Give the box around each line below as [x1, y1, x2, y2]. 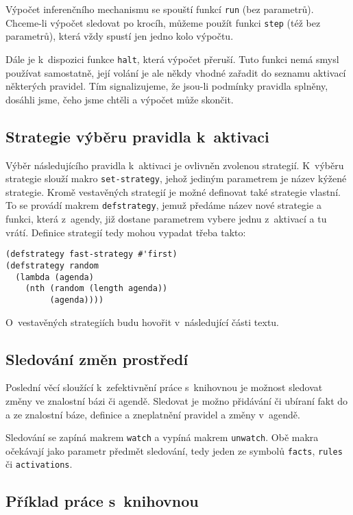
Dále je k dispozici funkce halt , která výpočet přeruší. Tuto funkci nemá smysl [5, 51, 339, 66]
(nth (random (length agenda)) [25, 284, 168, 294]
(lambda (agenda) [15, 272, 94, 282]
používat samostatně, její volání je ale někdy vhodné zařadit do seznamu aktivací [5, 65, 346, 79]
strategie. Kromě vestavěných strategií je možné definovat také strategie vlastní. [5, 184, 341, 199]
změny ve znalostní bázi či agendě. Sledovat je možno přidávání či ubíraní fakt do [5, 393, 348, 407]
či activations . [5, 457, 73, 471]
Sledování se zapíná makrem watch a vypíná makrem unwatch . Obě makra [5, 430, 319, 444]
